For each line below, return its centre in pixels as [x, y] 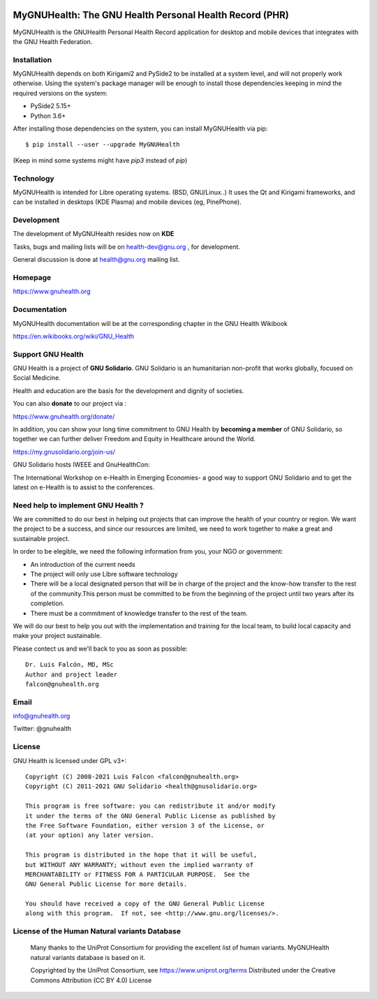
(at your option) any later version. [90, 835]
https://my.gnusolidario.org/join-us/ [64, 452]
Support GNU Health [48, 354]
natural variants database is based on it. [88, 957]
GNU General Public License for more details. [106, 884]
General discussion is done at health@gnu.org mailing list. [96, 260]
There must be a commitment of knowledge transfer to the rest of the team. [139, 613]
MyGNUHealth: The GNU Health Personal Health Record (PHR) [151, 15]
